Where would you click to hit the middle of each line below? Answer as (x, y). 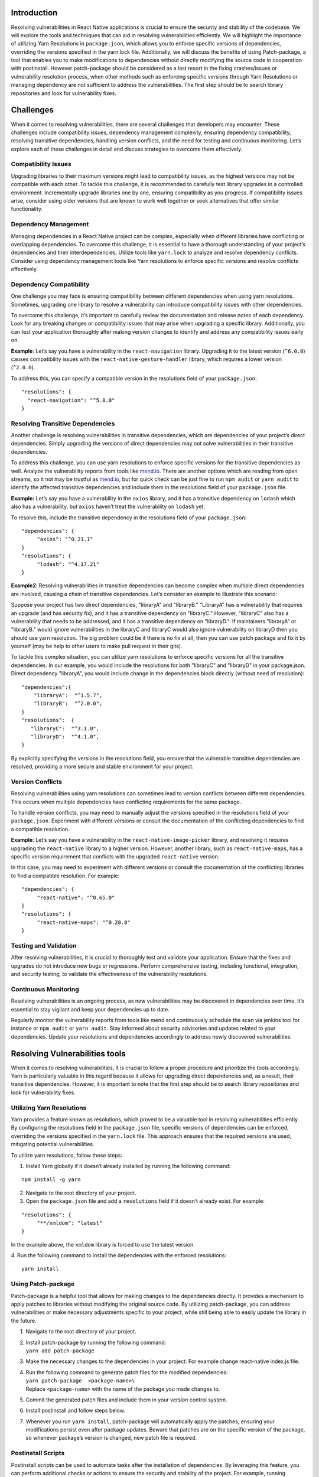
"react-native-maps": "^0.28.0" (84, 922)
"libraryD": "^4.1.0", (65, 736)
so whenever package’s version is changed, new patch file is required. (111, 1438)
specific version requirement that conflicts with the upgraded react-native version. (115, 857)
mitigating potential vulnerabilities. (53, 1144)
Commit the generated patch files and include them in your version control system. (126, 1400)
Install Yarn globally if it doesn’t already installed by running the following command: (128, 1166)
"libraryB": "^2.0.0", (68, 704)
